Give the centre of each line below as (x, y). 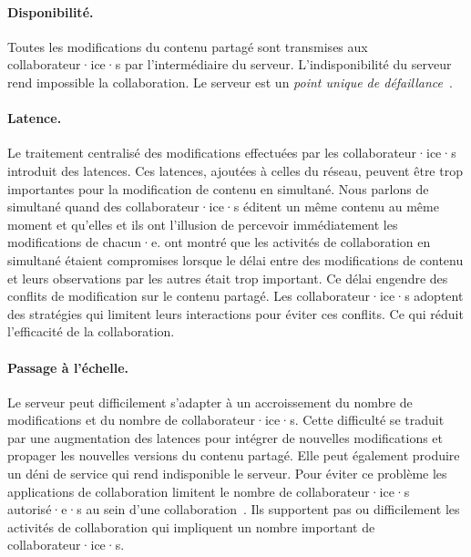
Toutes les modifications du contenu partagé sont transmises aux (188, 46)
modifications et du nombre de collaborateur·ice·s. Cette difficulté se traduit (226, 420)
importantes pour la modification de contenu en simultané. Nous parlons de (218, 188)
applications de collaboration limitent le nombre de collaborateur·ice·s (209, 491)
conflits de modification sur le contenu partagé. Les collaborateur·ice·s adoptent (235, 296)
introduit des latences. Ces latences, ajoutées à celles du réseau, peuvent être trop (235, 170)
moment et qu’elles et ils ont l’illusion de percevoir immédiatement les (203, 224)
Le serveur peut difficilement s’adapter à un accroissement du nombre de (210, 402)
